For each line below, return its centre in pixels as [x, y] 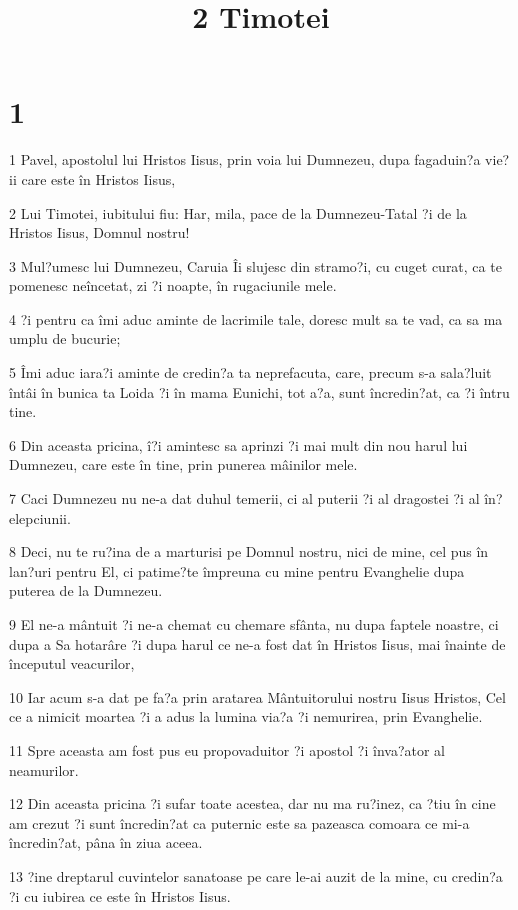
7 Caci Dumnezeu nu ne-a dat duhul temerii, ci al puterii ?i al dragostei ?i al [244, 498]
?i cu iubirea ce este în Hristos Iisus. [120, 895]
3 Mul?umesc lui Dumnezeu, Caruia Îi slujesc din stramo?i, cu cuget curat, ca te [255, 265]
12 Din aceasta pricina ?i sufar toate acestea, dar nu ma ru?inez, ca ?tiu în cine [252, 803]
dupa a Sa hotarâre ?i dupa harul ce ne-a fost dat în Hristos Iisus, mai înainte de [257, 643]
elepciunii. [40, 517]
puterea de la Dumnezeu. [86, 590]
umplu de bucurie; [65, 338]
